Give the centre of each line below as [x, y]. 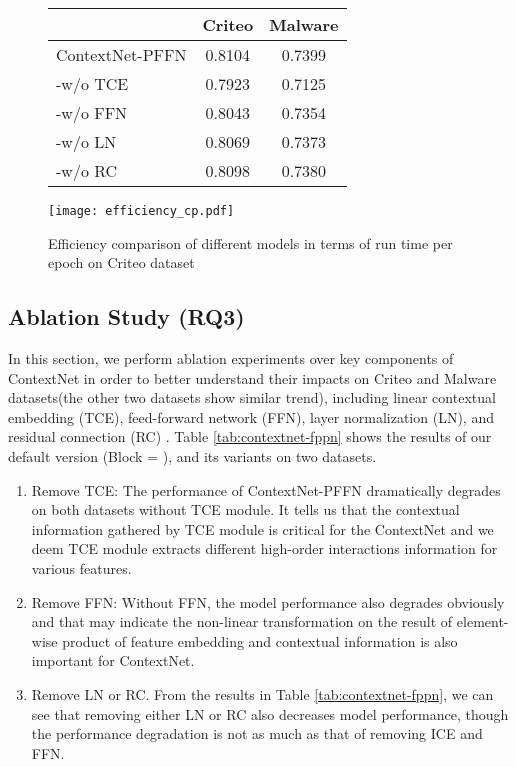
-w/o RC [87, 170]
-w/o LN [86, 141]
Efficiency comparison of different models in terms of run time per [250, 242]
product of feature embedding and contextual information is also [260, 640]
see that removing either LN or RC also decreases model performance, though [270, 713]
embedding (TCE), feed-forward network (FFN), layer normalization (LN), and [251, 416]
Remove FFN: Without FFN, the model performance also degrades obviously [268, 601]
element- [482, 621]
